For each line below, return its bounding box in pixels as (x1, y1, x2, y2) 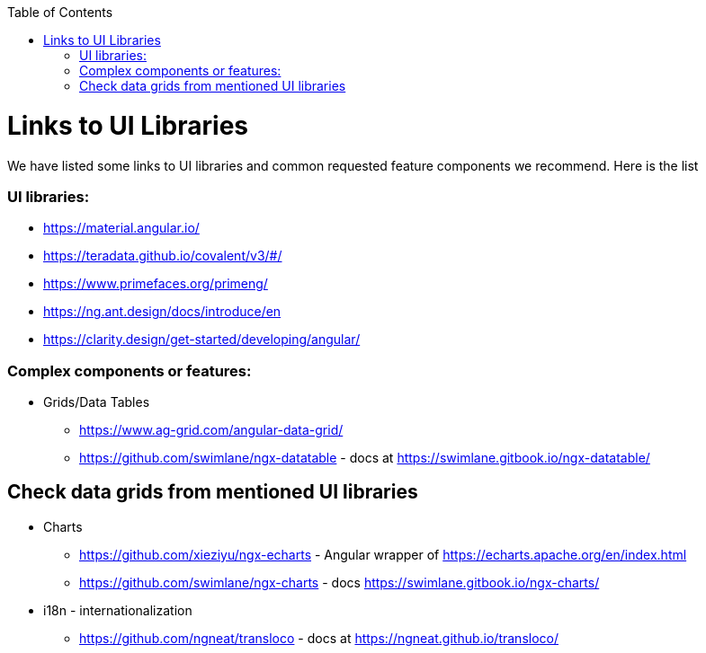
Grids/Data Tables (43, 394, 150, 410)
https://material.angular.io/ (43, 220, 200, 236)
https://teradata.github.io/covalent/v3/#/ (43, 248, 282, 264)
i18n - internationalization (43, 602, 192, 618)
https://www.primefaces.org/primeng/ (43, 276, 268, 292)
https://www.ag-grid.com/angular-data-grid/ (79, 422, 344, 437)
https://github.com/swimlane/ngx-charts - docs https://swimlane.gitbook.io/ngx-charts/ (79, 574, 600, 590)
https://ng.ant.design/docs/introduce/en (43, 304, 282, 320)
